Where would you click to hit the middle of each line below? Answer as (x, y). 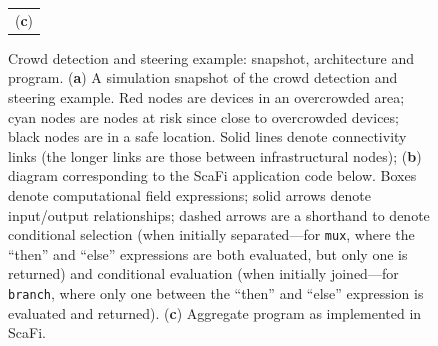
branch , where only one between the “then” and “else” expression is (216, 293)
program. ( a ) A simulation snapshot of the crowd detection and (203, 77)
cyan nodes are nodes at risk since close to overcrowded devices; (203, 116)
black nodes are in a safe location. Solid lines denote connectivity (207, 136)
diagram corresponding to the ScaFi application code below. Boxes (212, 175)
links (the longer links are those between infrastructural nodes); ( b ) (215, 155)
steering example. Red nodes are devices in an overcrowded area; (206, 97)
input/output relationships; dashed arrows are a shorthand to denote (219, 214)
